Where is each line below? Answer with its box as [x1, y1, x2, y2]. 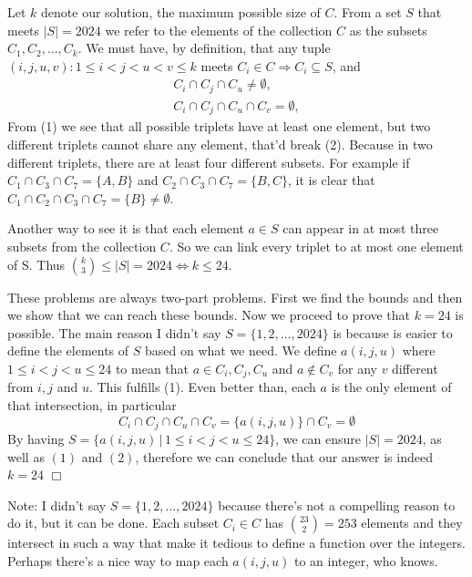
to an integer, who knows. [293, 551, 438, 570]
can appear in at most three [282, 219, 439, 238]
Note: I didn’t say [7, 495, 107, 514]
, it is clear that [287, 170, 375, 190]
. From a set [333, 3, 402, 21]
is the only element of [331, 377, 452, 397]
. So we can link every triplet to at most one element [169, 236, 464, 255]
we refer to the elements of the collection [105, 20, 333, 39]
